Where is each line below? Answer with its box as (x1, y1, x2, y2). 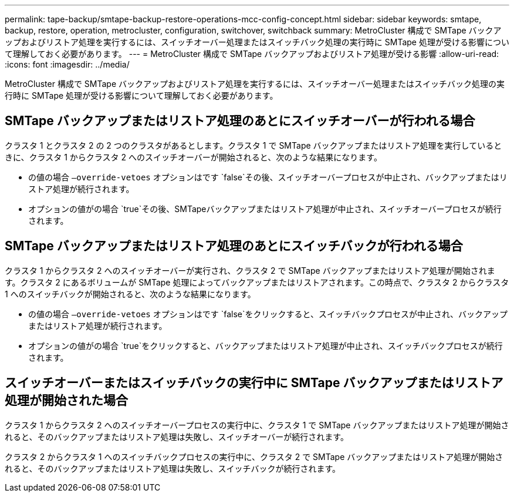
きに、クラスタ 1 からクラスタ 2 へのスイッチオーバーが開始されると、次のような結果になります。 (5, 152, 382, 162)
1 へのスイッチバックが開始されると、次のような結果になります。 (5, 288, 256, 299)
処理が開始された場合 (5, 393, 128, 408)
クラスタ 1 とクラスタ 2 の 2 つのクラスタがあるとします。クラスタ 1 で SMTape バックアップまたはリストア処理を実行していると (5, 140, 502, 150)
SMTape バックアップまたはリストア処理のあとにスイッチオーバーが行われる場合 (5, 113, 475, 129)
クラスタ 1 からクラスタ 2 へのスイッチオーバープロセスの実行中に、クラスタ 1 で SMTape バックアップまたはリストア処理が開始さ (5, 419, 509, 430)
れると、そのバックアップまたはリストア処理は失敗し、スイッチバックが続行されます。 (5, 463, 341, 474)
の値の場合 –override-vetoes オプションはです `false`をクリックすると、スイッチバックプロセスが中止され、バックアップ (28, 308, 508, 319)
